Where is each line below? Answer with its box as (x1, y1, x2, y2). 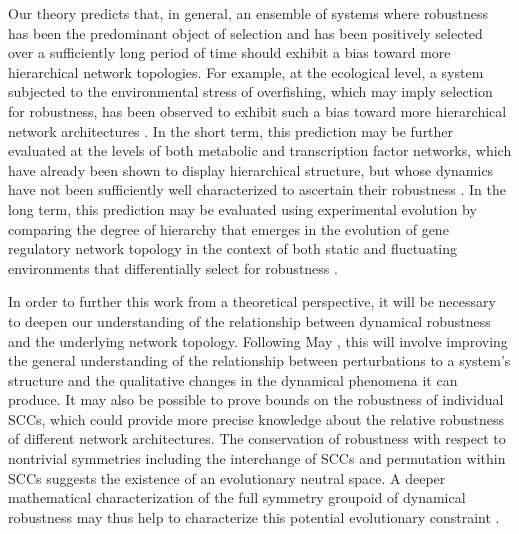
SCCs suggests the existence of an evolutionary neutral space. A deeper (8, 467, 446, 488)
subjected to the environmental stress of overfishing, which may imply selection (8, 81, 493, 102)
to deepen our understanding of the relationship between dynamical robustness (8, 310, 491, 331)
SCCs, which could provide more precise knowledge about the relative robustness (8, 408, 505, 429)
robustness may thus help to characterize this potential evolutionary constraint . (8, 506, 500, 527)
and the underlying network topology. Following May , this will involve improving (8, 330, 508, 351)
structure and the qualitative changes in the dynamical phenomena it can (8, 369, 458, 390)
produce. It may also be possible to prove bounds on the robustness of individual (8, 389, 504, 410)
